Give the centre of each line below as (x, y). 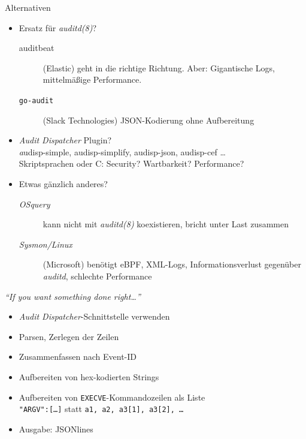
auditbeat (37, 48)
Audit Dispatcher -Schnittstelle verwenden (94, 316)
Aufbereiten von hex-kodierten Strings (89, 376)
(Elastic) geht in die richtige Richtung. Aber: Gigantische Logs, (159, 67)
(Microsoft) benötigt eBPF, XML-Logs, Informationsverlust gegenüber (172, 264)
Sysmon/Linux (46, 244)
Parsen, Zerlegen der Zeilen (69, 336)
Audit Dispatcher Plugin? (65, 140)
